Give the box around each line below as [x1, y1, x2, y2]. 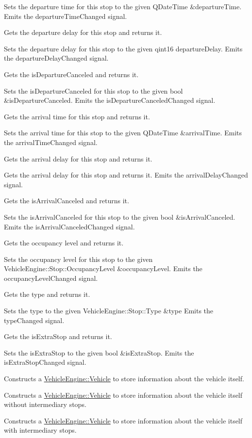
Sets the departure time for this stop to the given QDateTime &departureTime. [4, 1, 242, 11]
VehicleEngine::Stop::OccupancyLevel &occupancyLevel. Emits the [4, 263, 202, 274]
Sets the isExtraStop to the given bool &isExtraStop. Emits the [4, 347, 194, 357]
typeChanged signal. [4, 315, 65, 325]
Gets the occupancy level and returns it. [4, 238, 124, 248]
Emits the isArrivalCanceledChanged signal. [4, 221, 135, 231]
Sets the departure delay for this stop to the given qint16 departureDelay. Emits [4, 43, 243, 53]
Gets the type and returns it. [4, 289, 90, 299]
